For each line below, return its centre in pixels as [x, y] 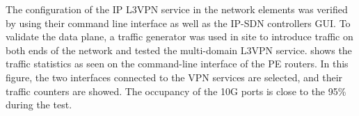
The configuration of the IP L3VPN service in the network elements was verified [177, 9]
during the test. [39, 105]
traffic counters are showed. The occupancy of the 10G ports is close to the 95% [176, 91]
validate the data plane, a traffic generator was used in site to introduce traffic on [179, 36]
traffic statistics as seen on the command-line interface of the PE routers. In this [177, 64]
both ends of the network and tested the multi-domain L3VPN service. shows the [179, 50]
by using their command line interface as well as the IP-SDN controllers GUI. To [178, 23]
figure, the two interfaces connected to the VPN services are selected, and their [174, 77]
